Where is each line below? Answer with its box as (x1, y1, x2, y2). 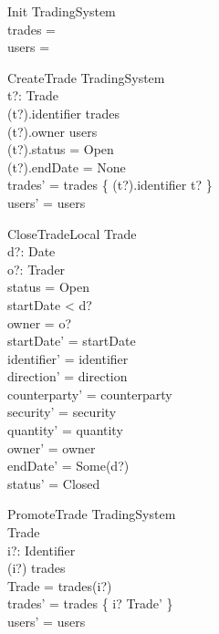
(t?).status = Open (7, 140, 114, 159)
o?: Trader (7, 259, 66, 278)
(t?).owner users (7, 121, 98, 140)
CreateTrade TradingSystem (7, 68, 165, 87)
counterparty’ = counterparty (7, 384, 172, 403)
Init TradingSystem (7, 2, 116, 20)
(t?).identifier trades (7, 103, 120, 122)
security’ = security (7, 402, 117, 421)
